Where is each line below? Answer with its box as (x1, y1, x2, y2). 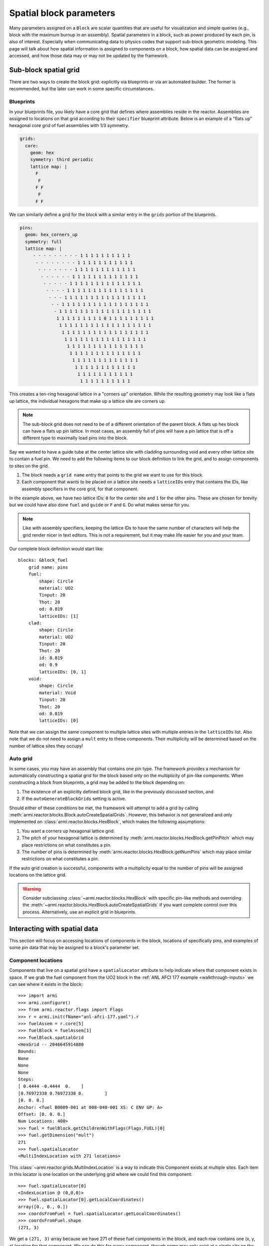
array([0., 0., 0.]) (18, 1204, 68, 1210)
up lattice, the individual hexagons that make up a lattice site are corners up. (9, 398, 166, 404)
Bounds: (18, 1049, 37, 1054)
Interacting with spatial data (9, 925, 98, 933)
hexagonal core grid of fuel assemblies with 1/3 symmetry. (9, 123, 130, 129)
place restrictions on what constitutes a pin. (21, 842, 112, 848)
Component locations (9, 957, 63, 964)
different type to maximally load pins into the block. (22, 435, 128, 441)
